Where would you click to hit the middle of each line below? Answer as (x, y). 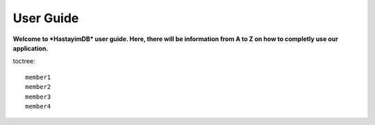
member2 (38, 87)
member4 (38, 106)
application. (31, 48)
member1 (38, 77)
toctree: (24, 61)
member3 (38, 97)
